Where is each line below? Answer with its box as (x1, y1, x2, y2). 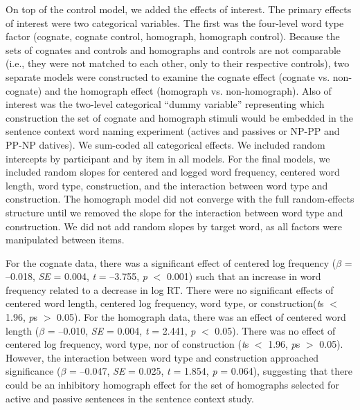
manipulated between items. (6, 232, 125, 247)
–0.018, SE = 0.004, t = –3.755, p (6, 269, 147, 283)
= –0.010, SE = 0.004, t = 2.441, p (47, 323, 196, 337)
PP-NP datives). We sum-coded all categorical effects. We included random (6, 137, 325, 151)
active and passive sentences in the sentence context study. (6, 391, 254, 405)
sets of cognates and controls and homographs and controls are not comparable (6, 42, 341, 57)
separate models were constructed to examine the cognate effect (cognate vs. (6, 69, 330, 84)
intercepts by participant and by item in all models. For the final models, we (6, 151, 330, 165)
